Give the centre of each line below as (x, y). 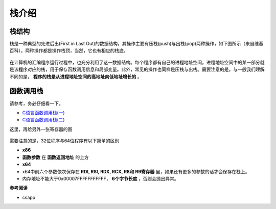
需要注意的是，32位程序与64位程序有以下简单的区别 (64, 141)
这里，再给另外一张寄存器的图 (41, 129)
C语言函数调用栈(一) (43, 113)
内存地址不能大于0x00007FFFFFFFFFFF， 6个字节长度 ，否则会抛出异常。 (100, 179)
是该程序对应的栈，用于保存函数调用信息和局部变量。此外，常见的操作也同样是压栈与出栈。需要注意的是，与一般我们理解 (137, 69)
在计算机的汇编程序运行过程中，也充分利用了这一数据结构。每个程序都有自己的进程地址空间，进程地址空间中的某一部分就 (137, 62)
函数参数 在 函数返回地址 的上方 (55, 157)
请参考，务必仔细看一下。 (36, 103)
